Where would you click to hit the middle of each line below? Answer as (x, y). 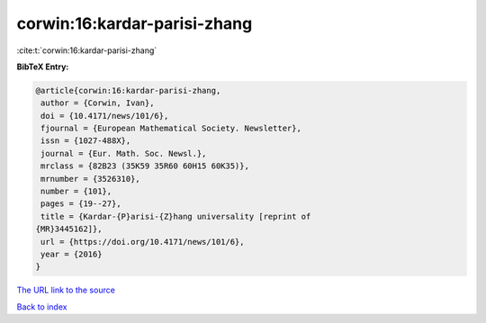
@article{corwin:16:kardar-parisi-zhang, (128, 90)
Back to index (42, 307)
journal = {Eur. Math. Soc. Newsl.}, (124, 153)
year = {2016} (72, 254)
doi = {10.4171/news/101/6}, (105, 116)
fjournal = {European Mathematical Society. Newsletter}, (171, 129)
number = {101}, (76, 192)
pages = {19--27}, (81, 204)
